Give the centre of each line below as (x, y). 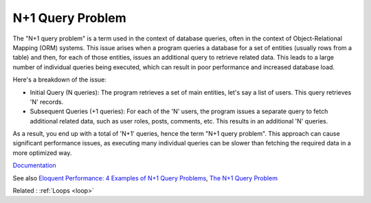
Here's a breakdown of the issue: (59, 80)
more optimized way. (42, 153)
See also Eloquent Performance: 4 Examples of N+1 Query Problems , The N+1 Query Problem (145, 178)
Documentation (34, 165)
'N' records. (47, 101)
